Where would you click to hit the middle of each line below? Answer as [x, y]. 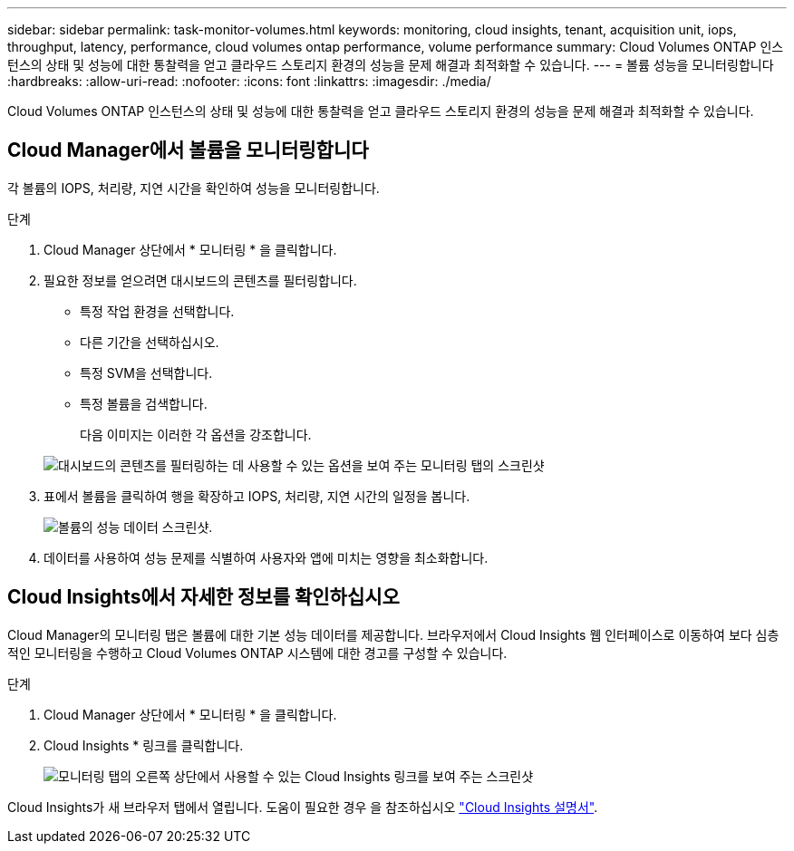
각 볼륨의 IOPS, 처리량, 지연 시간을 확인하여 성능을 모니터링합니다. [194, 188]
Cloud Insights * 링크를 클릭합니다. [144, 745]
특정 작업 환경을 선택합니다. [157, 311]
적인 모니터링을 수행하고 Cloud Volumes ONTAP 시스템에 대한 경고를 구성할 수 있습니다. [257, 653]
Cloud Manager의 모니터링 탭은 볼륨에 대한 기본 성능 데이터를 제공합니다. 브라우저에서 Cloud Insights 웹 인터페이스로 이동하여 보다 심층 [393, 634]
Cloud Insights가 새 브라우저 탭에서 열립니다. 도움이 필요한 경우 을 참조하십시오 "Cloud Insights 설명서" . [303, 807]
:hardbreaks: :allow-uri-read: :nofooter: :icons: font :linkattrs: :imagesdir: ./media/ [249, 81]
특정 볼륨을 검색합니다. [144, 403]
